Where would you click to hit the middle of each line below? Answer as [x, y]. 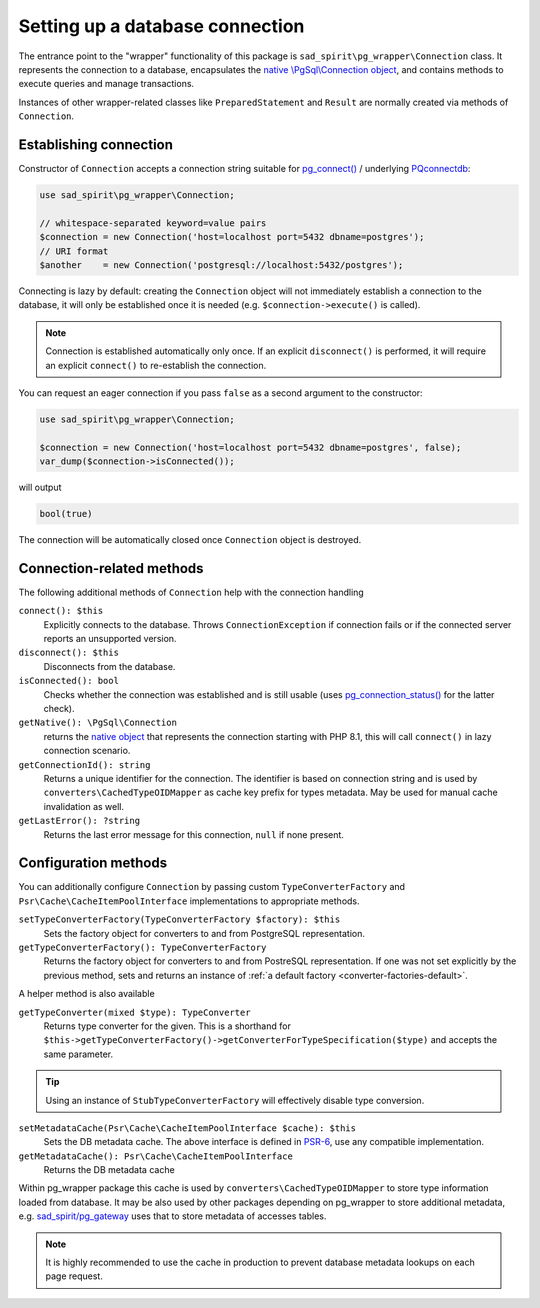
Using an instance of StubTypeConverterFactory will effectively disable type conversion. [235, 1100]
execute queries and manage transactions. [106, 84]
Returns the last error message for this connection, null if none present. [194, 834]
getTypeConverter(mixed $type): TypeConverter [134, 1012]
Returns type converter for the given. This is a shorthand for [167, 1026]
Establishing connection [96, 144]
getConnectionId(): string [84, 764]
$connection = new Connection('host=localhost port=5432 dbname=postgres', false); [250, 447]
